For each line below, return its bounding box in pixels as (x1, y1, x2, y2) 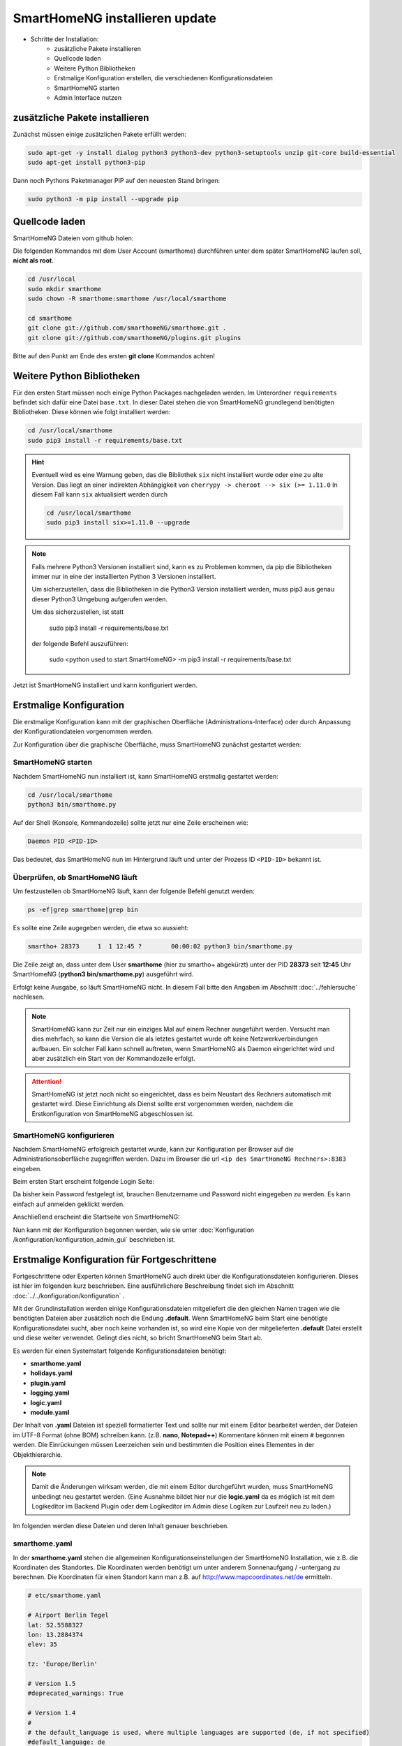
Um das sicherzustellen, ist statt (31, 608, 124, 616)
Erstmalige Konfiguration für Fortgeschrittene (13, 1254, 217, 1266)
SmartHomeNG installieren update (13, 10, 216, 26)
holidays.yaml (30, 1369, 73, 1377)
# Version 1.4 (27, 1709, 76, 1717)
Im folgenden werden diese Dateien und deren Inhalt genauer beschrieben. (13, 1521, 230, 1529)
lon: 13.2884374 (27, 1631, 84, 1638)
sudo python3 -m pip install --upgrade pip (27, 196, 179, 203)
